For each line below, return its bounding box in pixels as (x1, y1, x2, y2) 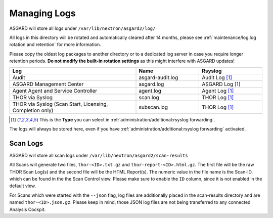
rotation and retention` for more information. (9, 41, 101, 48)
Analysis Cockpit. (9, 206, 46, 212)
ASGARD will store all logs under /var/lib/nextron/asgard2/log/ (9, 25, 156, 31)
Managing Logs (9, 8, 76, 19)
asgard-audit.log (139, 74, 178, 81)
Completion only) (12, 107, 54, 114)
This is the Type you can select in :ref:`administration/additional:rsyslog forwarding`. (39, 116, 215, 122)
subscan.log (139, 104, 168, 111)
